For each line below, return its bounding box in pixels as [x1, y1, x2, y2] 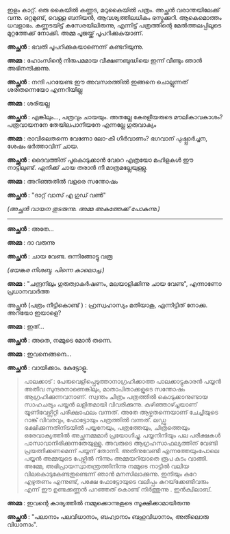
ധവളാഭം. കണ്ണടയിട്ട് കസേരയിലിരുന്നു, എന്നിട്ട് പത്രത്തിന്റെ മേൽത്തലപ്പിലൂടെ [7, 21, 222, 29]
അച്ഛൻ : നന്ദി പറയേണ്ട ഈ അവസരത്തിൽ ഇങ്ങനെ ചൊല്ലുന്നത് [7, 78, 188, 86]
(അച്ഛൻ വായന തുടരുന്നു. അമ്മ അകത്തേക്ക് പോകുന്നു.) [7, 205, 161, 213]
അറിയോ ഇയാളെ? [7, 308, 62, 317]
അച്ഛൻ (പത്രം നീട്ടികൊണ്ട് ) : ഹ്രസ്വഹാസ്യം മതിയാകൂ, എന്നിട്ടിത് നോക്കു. [7, 301, 207, 309]
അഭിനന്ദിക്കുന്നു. [7, 64, 51, 72]
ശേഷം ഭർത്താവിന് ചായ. [7, 142, 79, 150]
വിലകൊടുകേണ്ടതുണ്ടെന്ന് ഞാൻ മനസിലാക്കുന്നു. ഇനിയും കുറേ [23, 470, 197, 478]
